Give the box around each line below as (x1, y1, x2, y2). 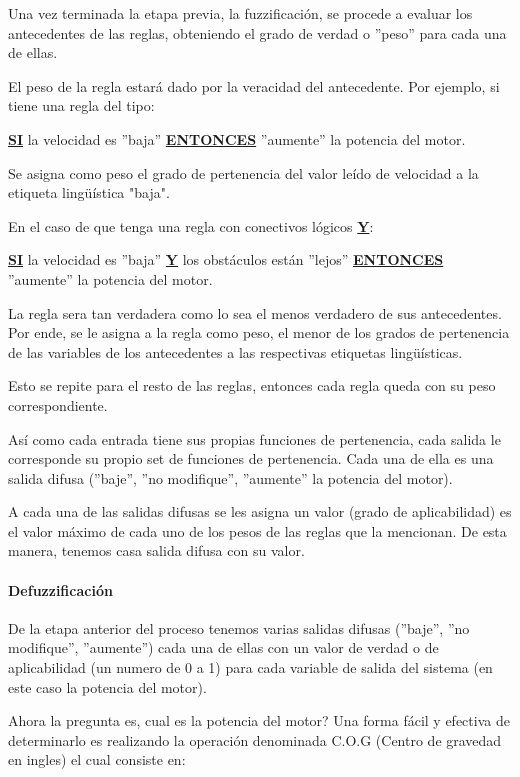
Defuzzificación (8, 579, 113, 600)
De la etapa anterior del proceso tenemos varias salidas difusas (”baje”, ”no (8, 617, 470, 638)
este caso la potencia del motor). (8, 676, 207, 697)
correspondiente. (8, 394, 108, 415)
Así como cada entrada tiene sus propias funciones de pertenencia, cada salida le (8, 428, 501, 449)
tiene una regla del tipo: (8, 95, 155, 116)
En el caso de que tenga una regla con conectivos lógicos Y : (8, 215, 374, 236)
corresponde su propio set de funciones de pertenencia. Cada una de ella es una (8, 448, 494, 469)
